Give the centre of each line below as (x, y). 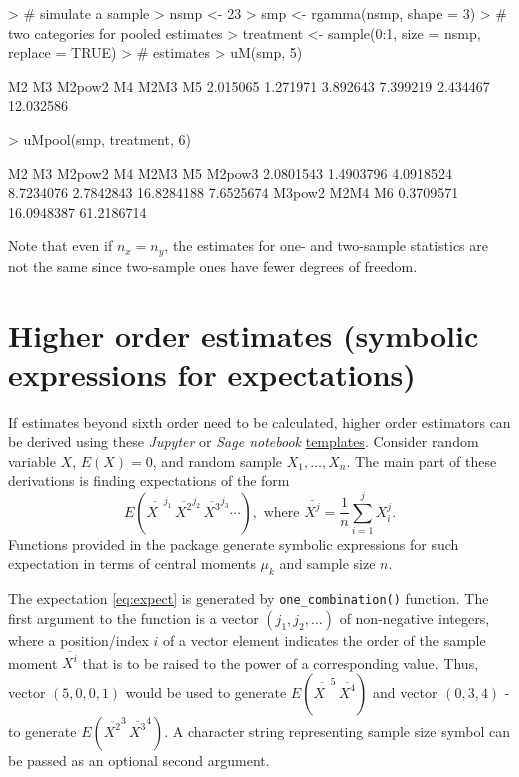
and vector (405, 691)
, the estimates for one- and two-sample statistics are (326, 245)
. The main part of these (421, 460)
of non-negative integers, (414, 617)
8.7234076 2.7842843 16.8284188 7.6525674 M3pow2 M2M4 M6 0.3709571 (233, 192)
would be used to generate (206, 691)
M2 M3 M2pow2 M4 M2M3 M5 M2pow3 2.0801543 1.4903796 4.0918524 (230, 172)
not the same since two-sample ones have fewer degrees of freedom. (213, 265)
